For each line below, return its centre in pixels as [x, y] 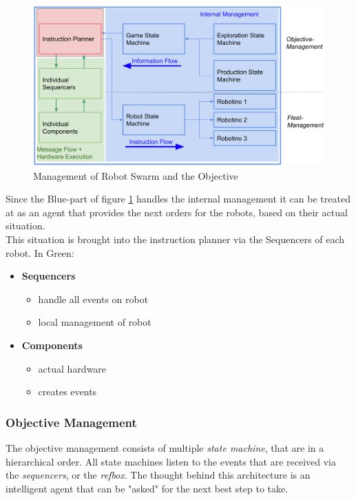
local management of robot [95, 322]
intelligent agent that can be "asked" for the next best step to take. [147, 488]
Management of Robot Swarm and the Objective [136, 175]
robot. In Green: [40, 252]
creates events [67, 392]
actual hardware [72, 368]
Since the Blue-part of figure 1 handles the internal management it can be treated [178, 199]
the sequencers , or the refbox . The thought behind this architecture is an [158, 475]
